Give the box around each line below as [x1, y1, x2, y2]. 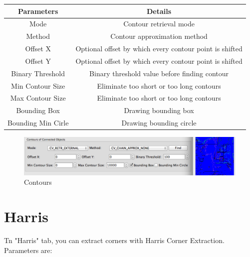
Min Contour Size [11, 80, 65, 91]
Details [147, 5, 172, 16]
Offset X [25, 43, 51, 54]
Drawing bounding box [124, 105, 194, 116]
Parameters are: [4, 245, 52, 255]
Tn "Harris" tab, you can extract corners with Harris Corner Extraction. [4, 235, 225, 246]
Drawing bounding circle [121, 118, 197, 128]
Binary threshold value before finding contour [89, 68, 229, 78]
